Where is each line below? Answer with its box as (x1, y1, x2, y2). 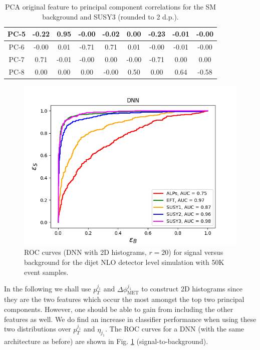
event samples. (24, 266, 69, 277)
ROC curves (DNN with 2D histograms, (24, 247, 147, 257)
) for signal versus (168, 247, 223, 257)
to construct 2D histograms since (141, 283, 242, 294)
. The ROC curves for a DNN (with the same (105, 323, 244, 334)
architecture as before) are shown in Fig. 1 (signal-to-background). (4, 336, 208, 346)
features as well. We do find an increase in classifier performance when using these (4, 313, 256, 324)
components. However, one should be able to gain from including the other (4, 303, 233, 314)
